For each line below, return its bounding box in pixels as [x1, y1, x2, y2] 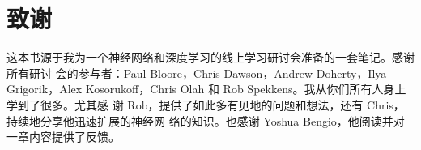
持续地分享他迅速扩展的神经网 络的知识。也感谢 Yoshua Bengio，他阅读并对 [6, 112, 405, 129]
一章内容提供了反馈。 [6, 128, 120, 145]
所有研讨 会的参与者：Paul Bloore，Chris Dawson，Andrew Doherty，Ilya [6, 64, 387, 81]
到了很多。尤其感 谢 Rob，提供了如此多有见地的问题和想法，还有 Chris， [17, 96, 405, 113]
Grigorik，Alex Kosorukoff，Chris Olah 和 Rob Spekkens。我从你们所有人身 [6, 80, 395, 97]
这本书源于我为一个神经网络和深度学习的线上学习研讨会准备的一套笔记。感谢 [6, 49, 415, 66]
